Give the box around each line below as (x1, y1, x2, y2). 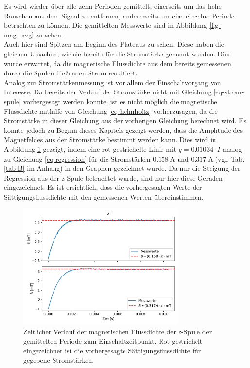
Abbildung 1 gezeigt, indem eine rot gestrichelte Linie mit (4, 144, 177, 154)
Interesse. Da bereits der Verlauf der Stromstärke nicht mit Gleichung (4, 87, 212, 97)
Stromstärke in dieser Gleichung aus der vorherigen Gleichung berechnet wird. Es (4, 115, 247, 126)
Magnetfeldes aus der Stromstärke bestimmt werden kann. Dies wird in (4, 134, 216, 145)
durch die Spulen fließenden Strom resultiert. (4, 68, 138, 78)
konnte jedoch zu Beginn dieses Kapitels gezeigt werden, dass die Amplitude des (4, 125, 243, 135)
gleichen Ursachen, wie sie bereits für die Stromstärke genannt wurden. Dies (4, 48, 231, 58)
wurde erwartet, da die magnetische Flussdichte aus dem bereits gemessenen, (4, 58, 233, 68)
